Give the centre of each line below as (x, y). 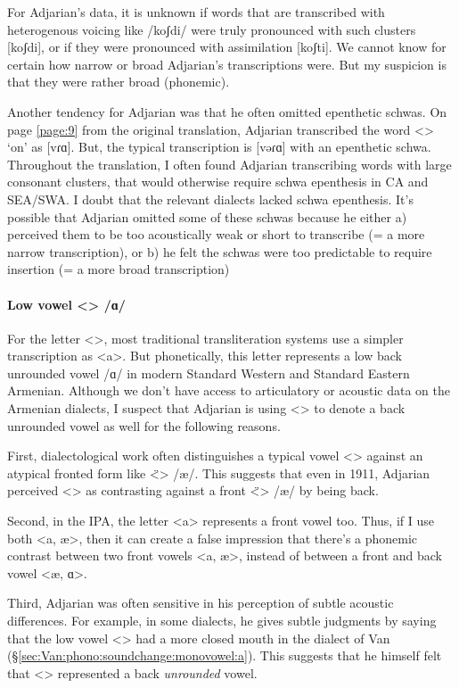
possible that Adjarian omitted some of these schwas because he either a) (207, 216)
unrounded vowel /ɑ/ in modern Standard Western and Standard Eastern (209, 373)
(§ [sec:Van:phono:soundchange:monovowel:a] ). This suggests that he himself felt (225, 655)
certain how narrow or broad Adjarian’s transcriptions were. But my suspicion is (227, 64)
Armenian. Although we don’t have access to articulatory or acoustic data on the (229, 390)
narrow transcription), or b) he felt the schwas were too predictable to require (220, 251)
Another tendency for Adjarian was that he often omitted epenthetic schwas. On (227, 111)
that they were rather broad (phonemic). (119, 82)
